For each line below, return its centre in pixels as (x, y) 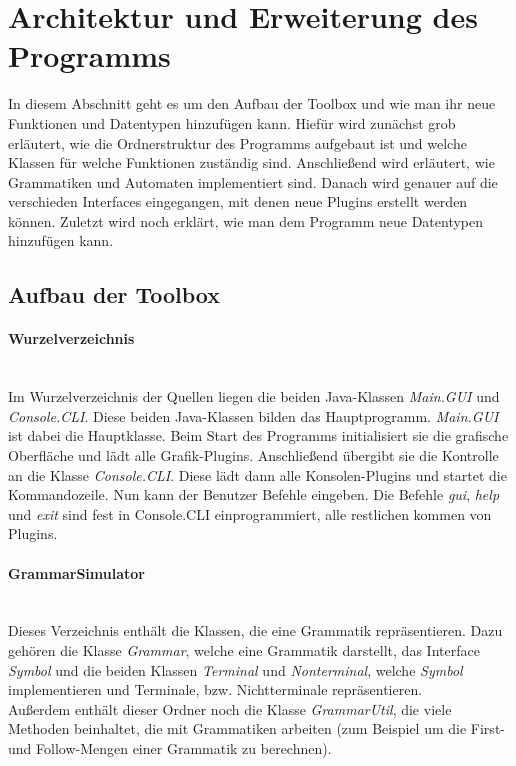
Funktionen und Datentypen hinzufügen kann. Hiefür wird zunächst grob (232, 122)
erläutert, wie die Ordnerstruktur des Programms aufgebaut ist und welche (237, 142)
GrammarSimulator (76, 572)
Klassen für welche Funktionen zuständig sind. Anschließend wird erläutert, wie (251, 162)
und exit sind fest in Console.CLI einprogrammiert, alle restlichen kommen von (250, 513)
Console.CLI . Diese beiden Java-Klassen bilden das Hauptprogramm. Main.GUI (253, 415)
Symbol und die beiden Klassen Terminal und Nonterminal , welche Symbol (235, 669)
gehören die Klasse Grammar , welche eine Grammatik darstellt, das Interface (244, 649)
